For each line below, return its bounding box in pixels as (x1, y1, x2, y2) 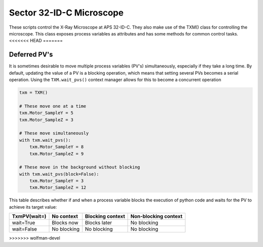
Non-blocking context (131, 213, 183, 220)
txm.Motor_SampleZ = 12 (29, 185, 86, 190)
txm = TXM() (19, 90, 48, 95)
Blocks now (52, 219, 79, 226)
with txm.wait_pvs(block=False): (19, 171, 99, 177)
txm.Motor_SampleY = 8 (29, 144, 84, 150)
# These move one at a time (19, 103, 86, 109)
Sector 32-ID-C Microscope (9, 7, 124, 18)
